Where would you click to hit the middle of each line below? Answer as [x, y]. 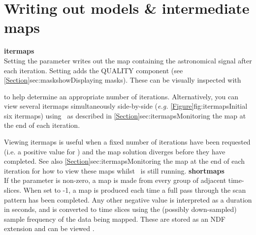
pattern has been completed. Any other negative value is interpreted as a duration [128, 199]
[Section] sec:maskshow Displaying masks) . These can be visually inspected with [123, 80]
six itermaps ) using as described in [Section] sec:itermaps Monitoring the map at [125, 115]
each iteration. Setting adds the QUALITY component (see [94, 70]
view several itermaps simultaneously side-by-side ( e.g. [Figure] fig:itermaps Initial [126, 106]
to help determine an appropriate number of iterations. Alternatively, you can [121, 96]
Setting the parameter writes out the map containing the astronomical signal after [128, 60]
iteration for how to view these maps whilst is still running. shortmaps [114, 170]
